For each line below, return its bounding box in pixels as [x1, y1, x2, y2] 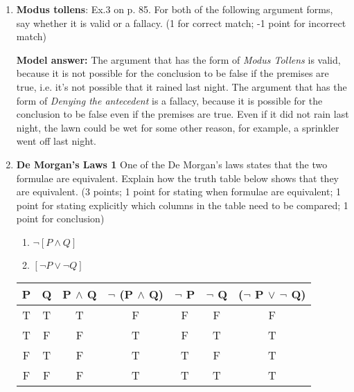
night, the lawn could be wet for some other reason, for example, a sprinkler [16, 120, 339, 134]
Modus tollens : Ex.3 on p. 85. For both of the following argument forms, [16, 2, 333, 16]
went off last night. [16, 134, 96, 148]
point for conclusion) [16, 211, 105, 226]
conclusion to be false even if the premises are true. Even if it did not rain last [16, 107, 349, 121]
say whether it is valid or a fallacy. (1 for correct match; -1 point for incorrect [16, 15, 346, 30]
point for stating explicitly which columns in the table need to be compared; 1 [16, 197, 348, 212]
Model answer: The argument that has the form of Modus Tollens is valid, [16, 52, 341, 66]
